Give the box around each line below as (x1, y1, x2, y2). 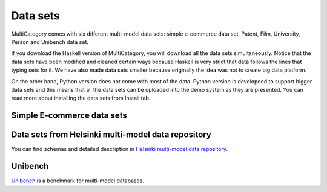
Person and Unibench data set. (11, 38, 89, 45)
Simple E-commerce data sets (11, 110, 127, 121)
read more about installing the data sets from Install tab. (11, 94, 151, 102)
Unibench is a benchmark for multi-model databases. (11, 177, 145, 184)
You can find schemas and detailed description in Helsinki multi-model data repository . (11, 146, 228, 153)
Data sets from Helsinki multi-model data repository (11, 130, 211, 140)
